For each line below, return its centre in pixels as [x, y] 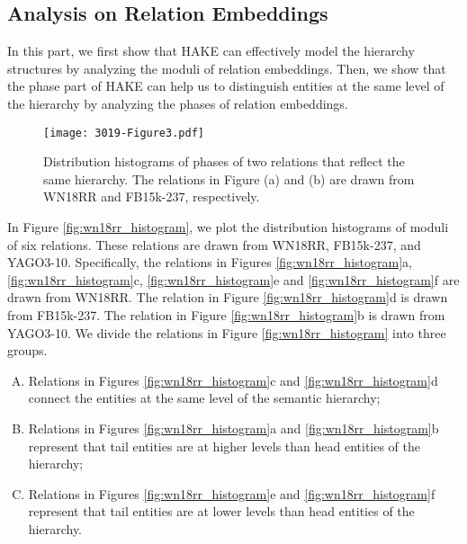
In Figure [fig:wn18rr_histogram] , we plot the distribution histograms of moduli [228, 227]
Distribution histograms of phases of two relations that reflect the [224, 161]
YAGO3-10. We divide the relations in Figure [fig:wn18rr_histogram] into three [227, 332]
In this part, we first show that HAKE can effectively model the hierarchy [211, 51]
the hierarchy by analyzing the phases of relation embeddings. [178, 103]
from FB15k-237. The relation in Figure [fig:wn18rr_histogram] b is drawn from [226, 314]
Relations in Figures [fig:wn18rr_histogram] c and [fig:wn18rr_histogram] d [233, 380]
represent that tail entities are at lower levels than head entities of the [221, 511]
